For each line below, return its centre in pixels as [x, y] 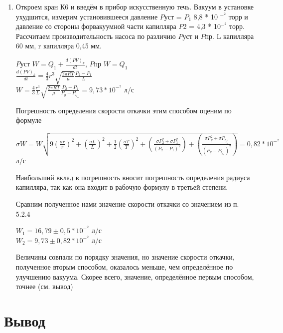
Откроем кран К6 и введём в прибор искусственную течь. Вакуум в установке [135, 6]
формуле [29, 120]
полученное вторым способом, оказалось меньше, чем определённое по [124, 266]
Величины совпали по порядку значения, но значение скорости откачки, [125, 257]
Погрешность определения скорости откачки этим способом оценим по [124, 110]
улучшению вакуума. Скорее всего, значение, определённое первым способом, [135, 276]
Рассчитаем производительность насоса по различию [96, 36]
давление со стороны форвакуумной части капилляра [96, 26]
